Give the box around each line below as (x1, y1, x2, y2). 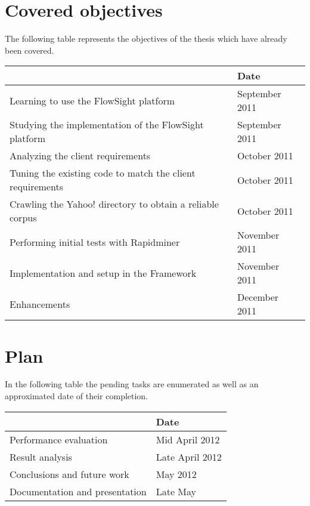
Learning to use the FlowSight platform (10, 93, 175, 107)
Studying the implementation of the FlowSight (10, 118, 204, 132)
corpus (10, 211, 37, 225)
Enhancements (10, 297, 70, 311)
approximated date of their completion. (5, 390, 148, 402)
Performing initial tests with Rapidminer (10, 235, 180, 249)
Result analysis (10, 449, 72, 464)
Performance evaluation (10, 432, 108, 446)
